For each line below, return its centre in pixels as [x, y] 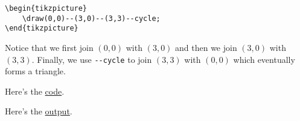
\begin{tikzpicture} [46, 8]
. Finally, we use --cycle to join [92, 59]
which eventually [264, 59]
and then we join [206, 47]
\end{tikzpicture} [42, 28]
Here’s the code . [35, 91]
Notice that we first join [49, 47]
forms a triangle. [35, 71]
